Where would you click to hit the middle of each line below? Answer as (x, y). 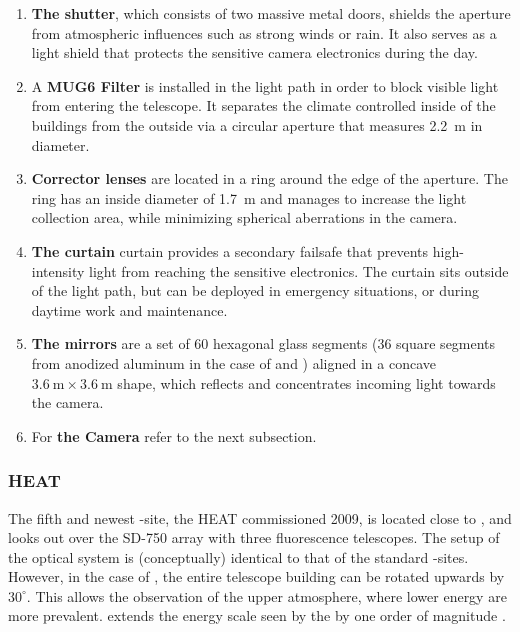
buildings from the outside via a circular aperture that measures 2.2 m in (257, 124)
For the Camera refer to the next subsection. (174, 435)
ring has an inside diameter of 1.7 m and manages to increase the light (249, 197)
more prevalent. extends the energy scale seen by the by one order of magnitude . (257, 615)
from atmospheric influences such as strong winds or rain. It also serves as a (264, 32)
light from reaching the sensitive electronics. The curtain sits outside (299, 270)
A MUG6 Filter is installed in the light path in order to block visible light (265, 85)
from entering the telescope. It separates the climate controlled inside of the (263, 105)
